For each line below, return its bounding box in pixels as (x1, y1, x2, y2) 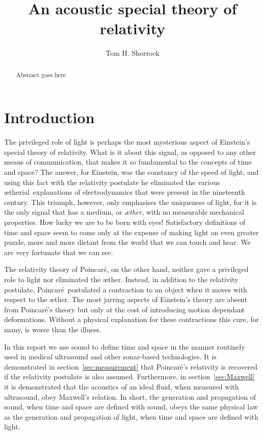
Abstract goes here (16, 70, 66, 79)
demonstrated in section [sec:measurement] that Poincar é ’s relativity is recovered (4, 361, 258, 372)
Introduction (4, 107, 95, 128)
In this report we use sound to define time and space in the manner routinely (4, 341, 245, 352)
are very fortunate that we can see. (4, 246, 113, 257)
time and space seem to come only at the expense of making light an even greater (4, 226, 259, 237)
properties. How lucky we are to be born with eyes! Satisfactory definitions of (4, 217, 246, 227)
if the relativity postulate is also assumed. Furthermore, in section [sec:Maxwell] (4, 371, 255, 382)
